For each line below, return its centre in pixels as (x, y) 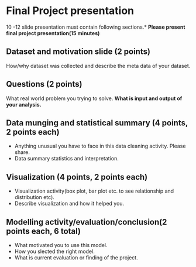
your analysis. (24, 104)
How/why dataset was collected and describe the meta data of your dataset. (98, 66)
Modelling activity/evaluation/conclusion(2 (87, 222)
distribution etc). (34, 197)
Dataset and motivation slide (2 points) (78, 52)
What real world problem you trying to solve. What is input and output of (94, 98)
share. (22, 152)
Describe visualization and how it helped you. (69, 204)
